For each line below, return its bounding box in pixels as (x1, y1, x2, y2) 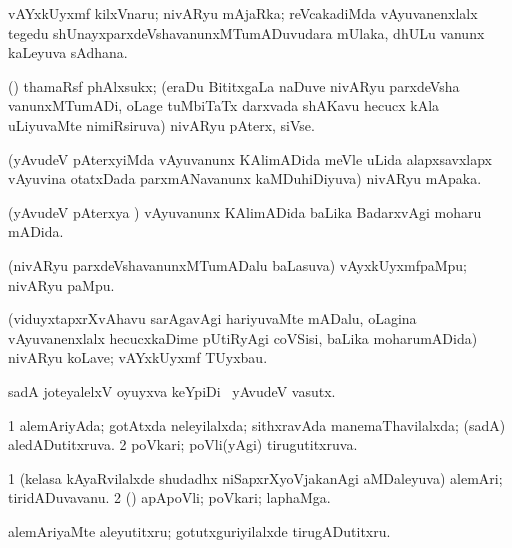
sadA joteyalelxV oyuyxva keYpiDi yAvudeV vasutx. (8, 380, 336, 401)
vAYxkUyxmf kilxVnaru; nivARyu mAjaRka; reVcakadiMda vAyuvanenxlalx (8, 3, 478, 23)
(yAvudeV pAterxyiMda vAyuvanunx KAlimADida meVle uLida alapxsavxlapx (8, 148, 492, 169)
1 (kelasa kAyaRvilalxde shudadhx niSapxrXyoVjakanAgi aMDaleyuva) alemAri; (8, 467, 503, 488)
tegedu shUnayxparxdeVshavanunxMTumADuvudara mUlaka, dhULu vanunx (8, 22, 485, 43)
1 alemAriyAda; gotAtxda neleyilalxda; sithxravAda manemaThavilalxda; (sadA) (8, 414, 506, 435)
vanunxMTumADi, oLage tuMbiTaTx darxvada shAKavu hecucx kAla (8, 95, 440, 116)
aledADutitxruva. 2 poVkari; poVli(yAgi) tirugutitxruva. (8, 434, 358, 455)
